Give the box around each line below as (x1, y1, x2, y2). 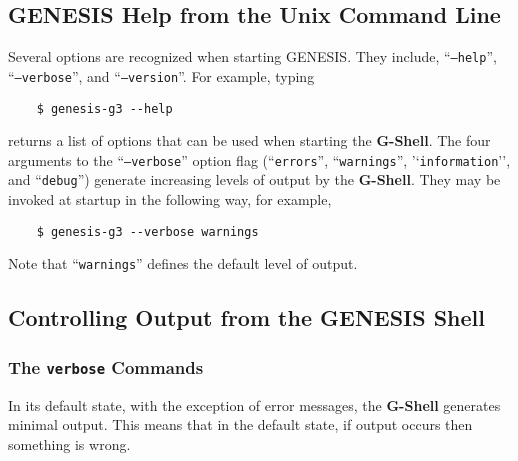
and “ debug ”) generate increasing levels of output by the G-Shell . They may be (8, 169, 501, 190)
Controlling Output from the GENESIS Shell (8, 302, 485, 333)
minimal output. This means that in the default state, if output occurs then (8, 414, 473, 435)
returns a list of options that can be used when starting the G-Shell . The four (8, 130, 491, 151)
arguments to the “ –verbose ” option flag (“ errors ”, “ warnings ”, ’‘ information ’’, (8, 149, 511, 170)
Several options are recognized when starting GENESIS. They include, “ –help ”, (8, 46, 497, 67)
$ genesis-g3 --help (36, 101, 173, 116)
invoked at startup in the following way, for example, (8, 189, 332, 210)
